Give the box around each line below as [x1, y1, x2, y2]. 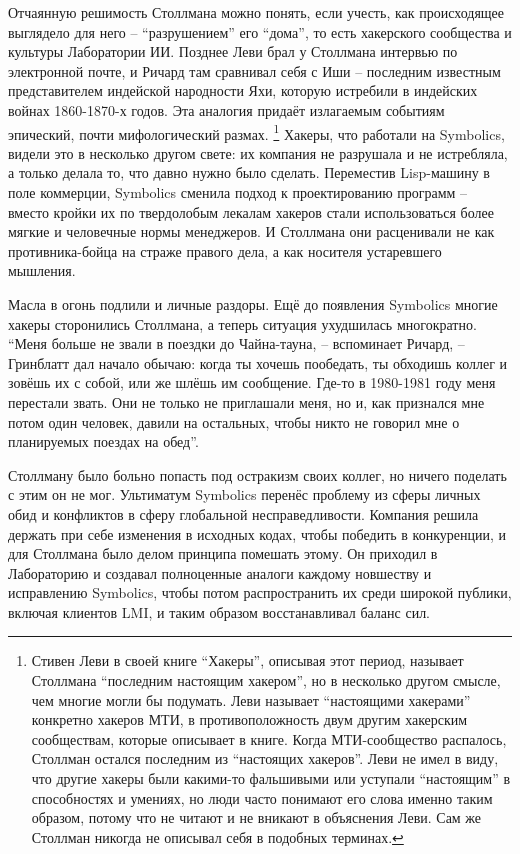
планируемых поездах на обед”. [8, 431, 199, 452]
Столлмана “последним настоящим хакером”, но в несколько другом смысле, [31, 670, 501, 691]
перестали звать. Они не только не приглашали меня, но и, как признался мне [8, 391, 485, 412]
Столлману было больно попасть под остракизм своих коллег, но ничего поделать [8, 464, 507, 485]
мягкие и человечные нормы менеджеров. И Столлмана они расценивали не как [8, 221, 495, 242]
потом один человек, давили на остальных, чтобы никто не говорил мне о [8, 411, 460, 432]
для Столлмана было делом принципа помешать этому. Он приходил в [8, 543, 438, 564]
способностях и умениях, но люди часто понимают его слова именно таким [31, 787, 493, 808]
